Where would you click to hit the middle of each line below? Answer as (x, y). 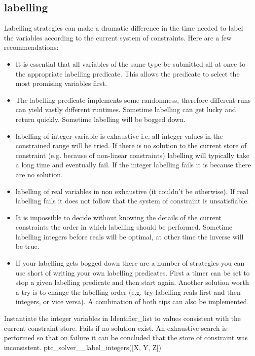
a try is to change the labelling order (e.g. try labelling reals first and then (128, 292)
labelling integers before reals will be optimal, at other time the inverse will (129, 236)
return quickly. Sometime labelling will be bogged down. (101, 119)
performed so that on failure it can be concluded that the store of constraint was (126, 337)
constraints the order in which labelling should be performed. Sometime (124, 227)
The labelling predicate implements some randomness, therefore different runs (133, 99)
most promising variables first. (61, 83)
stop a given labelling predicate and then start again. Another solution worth (132, 282)
